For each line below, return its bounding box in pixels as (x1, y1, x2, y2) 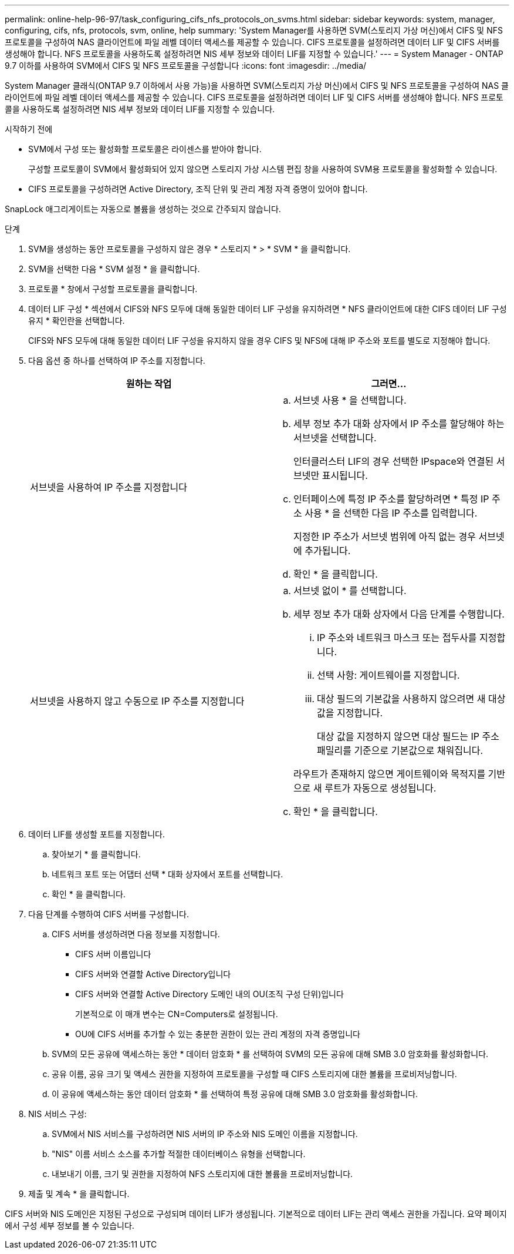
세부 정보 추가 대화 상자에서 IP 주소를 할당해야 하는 (293, 418, 505, 430)
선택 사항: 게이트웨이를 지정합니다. (317, 669, 460, 681)
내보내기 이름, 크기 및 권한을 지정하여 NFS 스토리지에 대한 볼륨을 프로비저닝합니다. (52, 1169, 353, 1179)
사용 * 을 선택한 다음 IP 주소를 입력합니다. (305, 507, 478, 519)
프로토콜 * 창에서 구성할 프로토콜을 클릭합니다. (28, 284, 198, 294)
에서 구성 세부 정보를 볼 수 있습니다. (5, 1221, 134, 1230)
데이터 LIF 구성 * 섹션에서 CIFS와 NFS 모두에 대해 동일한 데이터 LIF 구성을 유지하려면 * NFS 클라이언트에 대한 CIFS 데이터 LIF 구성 (28, 304, 507, 314)
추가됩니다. (305, 545, 351, 556)
